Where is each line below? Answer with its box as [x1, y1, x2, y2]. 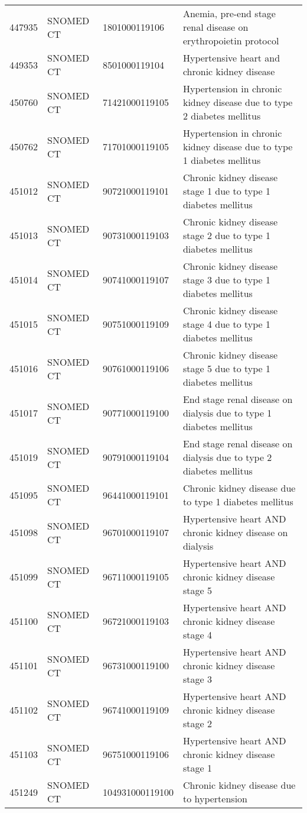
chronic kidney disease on [182, 525, 288, 539]
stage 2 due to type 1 [182, 228, 271, 242]
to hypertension [182, 792, 247, 805]
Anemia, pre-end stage [182, 7, 276, 20]
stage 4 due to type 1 [182, 317, 271, 331]
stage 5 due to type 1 [182, 362, 271, 375]
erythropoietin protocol [182, 34, 279, 47]
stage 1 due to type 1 [182, 184, 271, 198]
